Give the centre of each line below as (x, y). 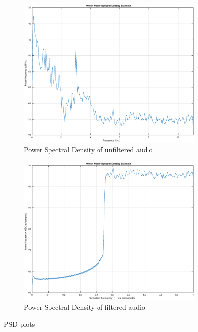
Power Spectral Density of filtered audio (84, 307)
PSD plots (20, 324)
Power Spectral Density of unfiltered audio (88, 149)
